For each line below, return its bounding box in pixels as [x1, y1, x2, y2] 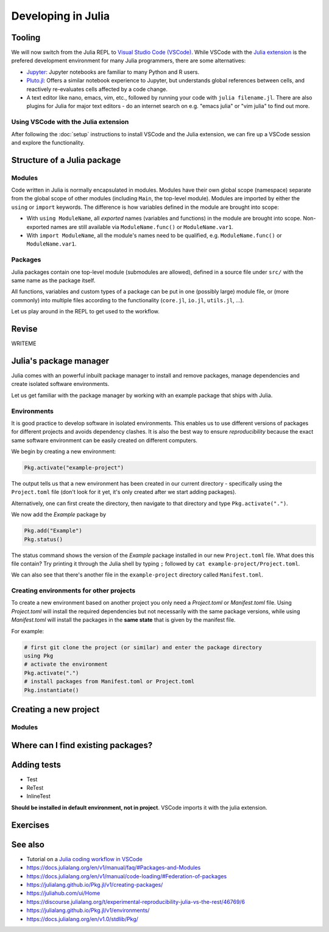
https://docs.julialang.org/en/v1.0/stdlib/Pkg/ [26, 915, 138, 922]
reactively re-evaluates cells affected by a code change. [26, 86, 168, 93]
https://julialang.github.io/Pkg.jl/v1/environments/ [26, 907, 150, 914]
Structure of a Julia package [11, 155, 121, 165]
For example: [11, 627, 44, 635]
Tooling [11, 32, 41, 43]
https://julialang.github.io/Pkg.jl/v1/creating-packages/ [26, 881, 163, 888]
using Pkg [24, 652, 54, 660]
